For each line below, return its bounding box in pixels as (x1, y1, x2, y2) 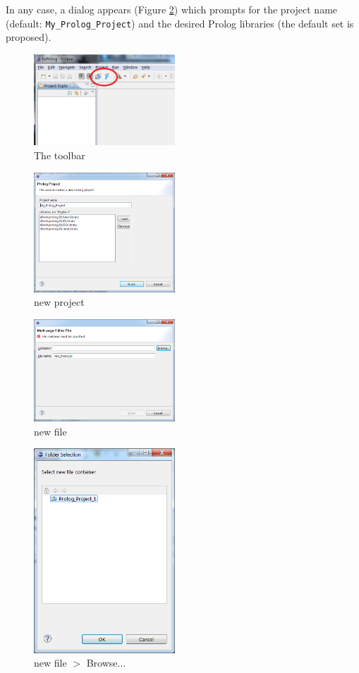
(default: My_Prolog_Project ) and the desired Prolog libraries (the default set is (6, 16, 354, 30)
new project (34, 295, 85, 309)
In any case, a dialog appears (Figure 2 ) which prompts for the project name (6, 2, 338, 16)
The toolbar (34, 148, 85, 162)
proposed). (6, 30, 51, 44)
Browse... (86, 655, 126, 670)
